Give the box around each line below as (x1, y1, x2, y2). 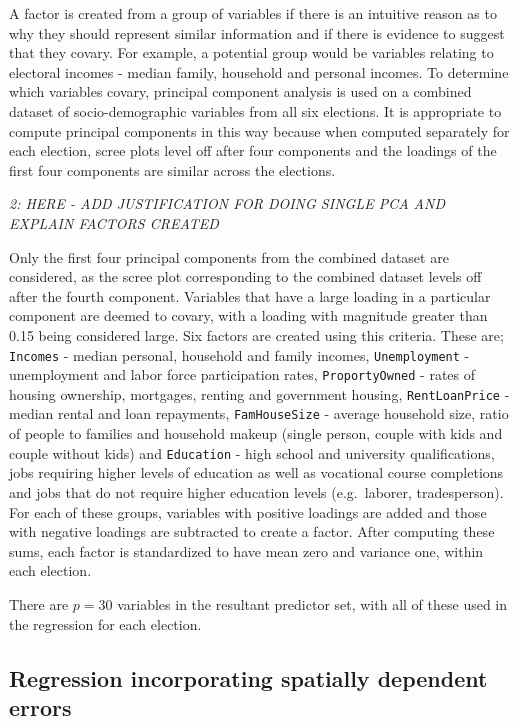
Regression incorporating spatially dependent (9, 662, 488, 693)
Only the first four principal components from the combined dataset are (9, 246, 449, 267)
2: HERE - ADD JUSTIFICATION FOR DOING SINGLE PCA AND (9, 193, 445, 214)
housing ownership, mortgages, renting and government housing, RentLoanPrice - (9, 383, 510, 404)
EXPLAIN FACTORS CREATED (9, 212, 219, 233)
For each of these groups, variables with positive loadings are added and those (9, 501, 487, 522)
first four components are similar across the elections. (9, 159, 336, 180)
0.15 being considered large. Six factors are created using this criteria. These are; (9, 324, 504, 345)
